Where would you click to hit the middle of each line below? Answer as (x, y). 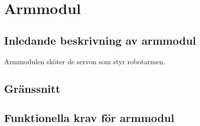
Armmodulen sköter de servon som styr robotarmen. (85, 61)
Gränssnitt (32, 88)
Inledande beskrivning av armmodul (100, 40)
